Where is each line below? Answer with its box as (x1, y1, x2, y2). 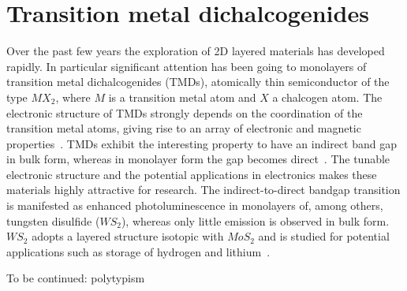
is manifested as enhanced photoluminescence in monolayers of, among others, (6, 197, 383, 214)
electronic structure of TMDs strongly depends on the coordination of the (6, 104, 363, 121)
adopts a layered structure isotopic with (32, 228, 224, 244)
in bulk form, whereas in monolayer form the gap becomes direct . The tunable (6, 151, 390, 167)
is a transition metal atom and (108, 88, 256, 105)
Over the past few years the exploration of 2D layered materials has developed (6, 43, 385, 59)
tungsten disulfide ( (6, 212, 100, 229)
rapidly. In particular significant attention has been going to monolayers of (6, 58, 367, 74)
